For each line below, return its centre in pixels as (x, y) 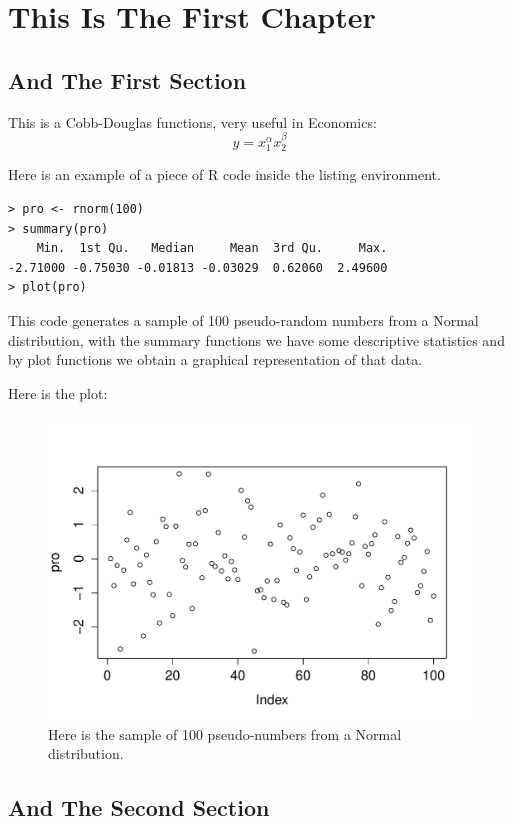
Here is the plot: (58, 392)
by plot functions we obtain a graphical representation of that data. (215, 359)
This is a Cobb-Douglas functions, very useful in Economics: (192, 121)
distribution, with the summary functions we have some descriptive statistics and (256, 339)
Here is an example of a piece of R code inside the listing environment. (224, 174)
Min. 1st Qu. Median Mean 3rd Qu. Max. (212, 248)
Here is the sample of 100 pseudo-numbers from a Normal (225, 733)
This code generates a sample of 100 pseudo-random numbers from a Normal (243, 319)
